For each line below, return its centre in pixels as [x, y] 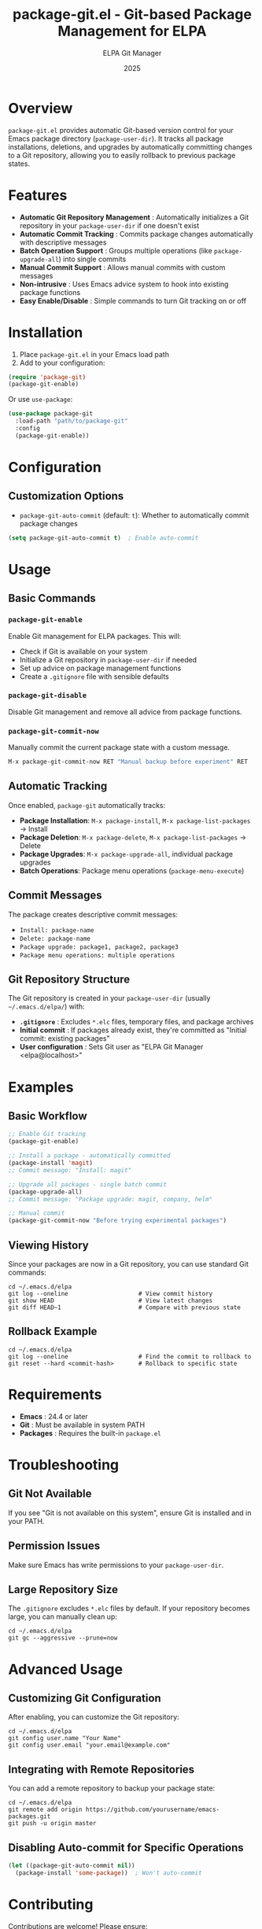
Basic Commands [52, 598]
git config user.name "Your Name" [65, 1739]
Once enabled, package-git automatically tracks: [87, 805]
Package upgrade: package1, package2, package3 [99, 947]
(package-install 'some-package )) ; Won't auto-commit [109, 1873]
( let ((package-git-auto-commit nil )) [72, 1866]
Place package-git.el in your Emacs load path [94, 354]
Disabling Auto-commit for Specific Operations [126, 1848]
